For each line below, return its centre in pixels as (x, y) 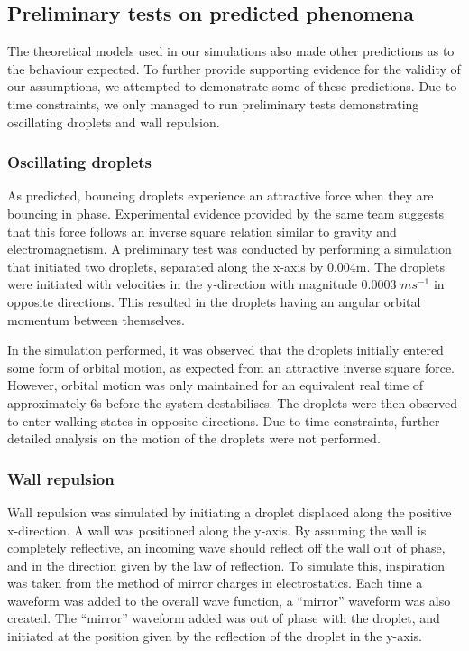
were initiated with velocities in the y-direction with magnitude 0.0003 (202, 284)
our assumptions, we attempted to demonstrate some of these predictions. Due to (232, 86)
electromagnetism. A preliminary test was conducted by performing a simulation (230, 249)
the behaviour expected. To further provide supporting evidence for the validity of (234, 68)
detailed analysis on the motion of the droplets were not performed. (194, 438)
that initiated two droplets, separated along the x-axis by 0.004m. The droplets (226, 266)
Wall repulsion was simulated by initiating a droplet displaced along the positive (230, 511)
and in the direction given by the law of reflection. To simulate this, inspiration (226, 565)
